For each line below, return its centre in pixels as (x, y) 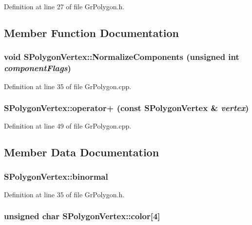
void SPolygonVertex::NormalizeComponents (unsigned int (122, 57)
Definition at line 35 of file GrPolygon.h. (64, 194)
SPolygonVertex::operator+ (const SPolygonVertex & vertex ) (126, 108)
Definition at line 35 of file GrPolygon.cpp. (68, 86)
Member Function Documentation (92, 32)
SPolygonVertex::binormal (56, 176)
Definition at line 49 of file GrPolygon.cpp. (68, 126)
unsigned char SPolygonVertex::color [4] (82, 216)
